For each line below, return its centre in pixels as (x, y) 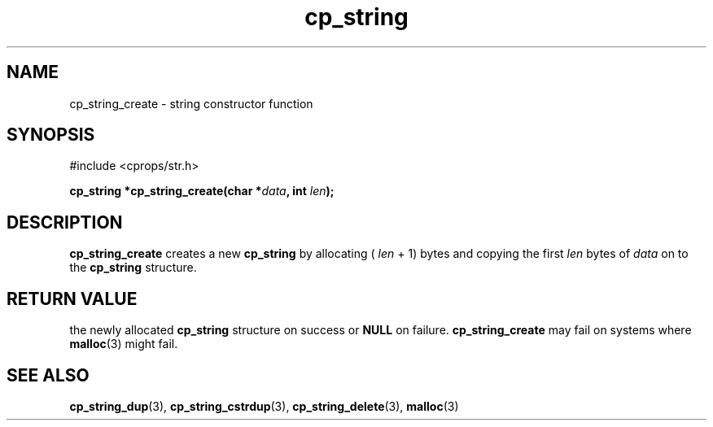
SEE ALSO (48, 375)
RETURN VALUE (72, 298)
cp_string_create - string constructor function (191, 103)
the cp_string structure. (133, 268)
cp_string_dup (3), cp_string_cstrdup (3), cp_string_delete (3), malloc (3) (264, 406)
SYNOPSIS (51, 135)
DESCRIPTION (65, 222)
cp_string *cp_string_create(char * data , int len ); (202, 191)
